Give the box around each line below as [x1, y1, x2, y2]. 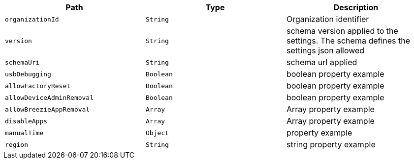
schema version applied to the [286, 26, 398, 36]
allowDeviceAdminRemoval [5, 93, 94, 101]
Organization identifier [286, 14, 369, 24]
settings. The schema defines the [286, 36, 411, 46]
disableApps [5, 117, 48, 125]
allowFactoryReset [5, 82, 71, 90]
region [5, 140, 28, 148]
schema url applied [286, 57, 357, 67]
